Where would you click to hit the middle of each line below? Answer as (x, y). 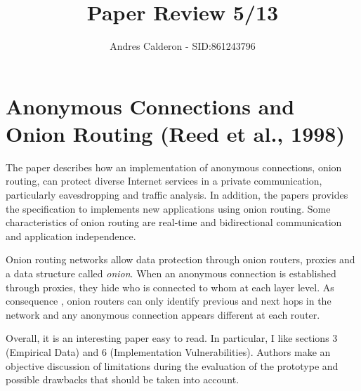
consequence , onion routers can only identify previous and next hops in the (169, 301)
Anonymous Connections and (150, 106)
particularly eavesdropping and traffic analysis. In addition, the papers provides (177, 195)
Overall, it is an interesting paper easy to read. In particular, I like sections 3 (172, 338)
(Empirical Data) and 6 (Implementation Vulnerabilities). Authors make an (168, 351)
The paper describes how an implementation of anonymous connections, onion (174, 167)
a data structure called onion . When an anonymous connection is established (171, 273)
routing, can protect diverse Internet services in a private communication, (164, 181)
